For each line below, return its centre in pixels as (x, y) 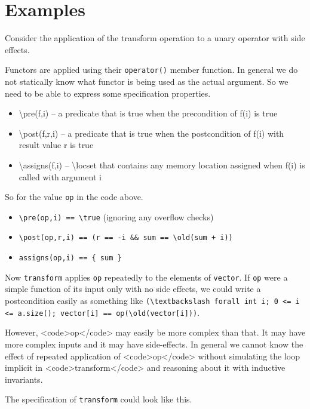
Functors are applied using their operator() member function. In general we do (151, 70)
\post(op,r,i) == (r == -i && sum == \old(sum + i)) (126, 238)
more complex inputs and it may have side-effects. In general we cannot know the (154, 344)
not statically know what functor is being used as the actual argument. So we (147, 81)
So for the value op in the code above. (74, 197)
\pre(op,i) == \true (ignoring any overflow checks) (116, 216)
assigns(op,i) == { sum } (70, 258)
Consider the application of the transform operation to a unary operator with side (155, 38)
